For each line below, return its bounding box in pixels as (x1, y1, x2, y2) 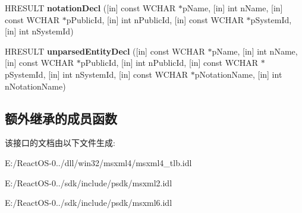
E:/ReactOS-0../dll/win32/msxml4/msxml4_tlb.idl (5, 156, 192, 169)
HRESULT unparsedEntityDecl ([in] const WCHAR (5, 44, 205, 57)
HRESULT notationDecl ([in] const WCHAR (5, 2, 176, 14)
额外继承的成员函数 (5, 109, 117, 127)
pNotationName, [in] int (194, 68, 282, 80)
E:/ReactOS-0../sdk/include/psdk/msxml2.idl (5, 176, 172, 189)
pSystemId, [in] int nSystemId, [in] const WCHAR (5, 68, 188, 80)
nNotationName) (5, 80, 66, 92)
